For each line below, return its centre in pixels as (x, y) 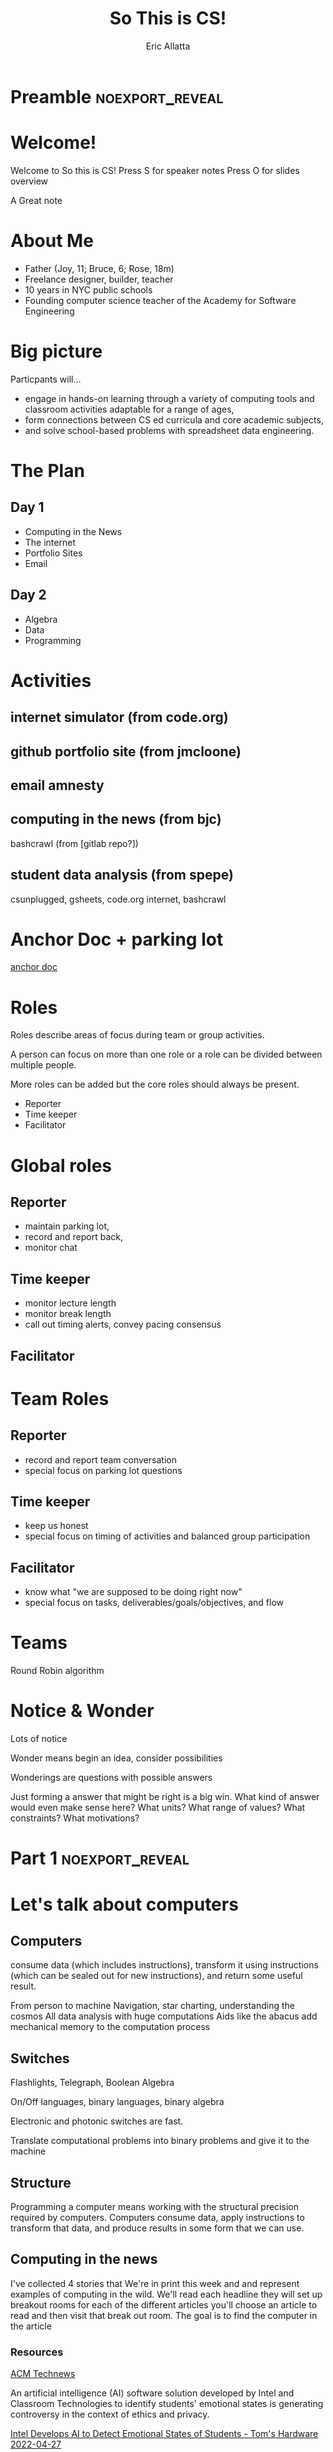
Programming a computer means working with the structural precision (154, 2206)
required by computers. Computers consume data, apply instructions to (157, 2217)
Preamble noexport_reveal (117, 96)
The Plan (47, 470)
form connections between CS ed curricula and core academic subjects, (174, 419)
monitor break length (68, 1314)
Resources (37, 2352)
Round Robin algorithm (57, 1671)
